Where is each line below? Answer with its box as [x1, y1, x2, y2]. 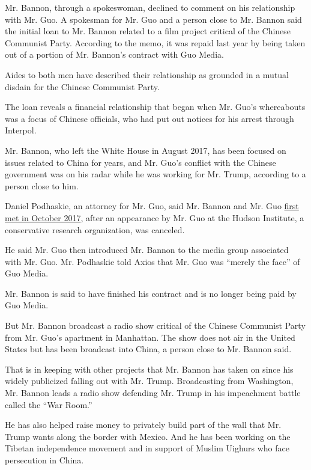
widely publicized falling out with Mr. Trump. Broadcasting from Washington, [5, 374, 294, 387]
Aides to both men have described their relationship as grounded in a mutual [5, 68, 289, 81]
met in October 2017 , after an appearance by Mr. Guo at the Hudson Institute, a [5, 211, 304, 224]
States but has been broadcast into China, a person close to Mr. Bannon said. [5, 343, 292, 355]
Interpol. [5, 124, 37, 136]
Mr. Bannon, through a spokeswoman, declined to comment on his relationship [5, 1, 295, 13]
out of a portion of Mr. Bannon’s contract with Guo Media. [5, 48, 224, 61]
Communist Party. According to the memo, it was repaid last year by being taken [5, 36, 306, 49]
